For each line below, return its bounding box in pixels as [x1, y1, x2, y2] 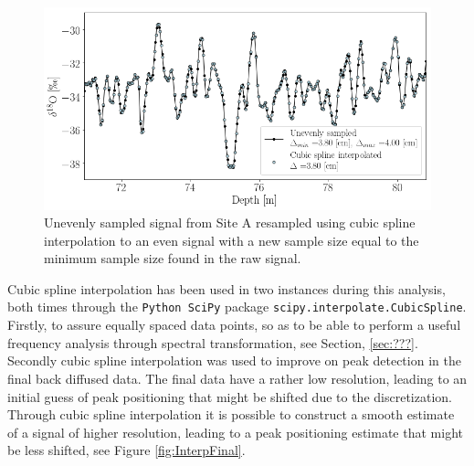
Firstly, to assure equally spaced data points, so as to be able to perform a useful [7, 315, 461, 334]
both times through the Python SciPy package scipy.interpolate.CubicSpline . [7, 297, 467, 316]
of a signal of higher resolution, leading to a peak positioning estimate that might [7, 422, 463, 441]
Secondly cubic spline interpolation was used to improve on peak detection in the [7, 351, 461, 370]
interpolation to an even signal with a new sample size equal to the [44, 230, 419, 249]
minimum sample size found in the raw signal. [44, 249, 301, 268]
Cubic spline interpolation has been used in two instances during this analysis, [7, 279, 446, 298]
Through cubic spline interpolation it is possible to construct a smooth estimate [7, 405, 455, 424]
